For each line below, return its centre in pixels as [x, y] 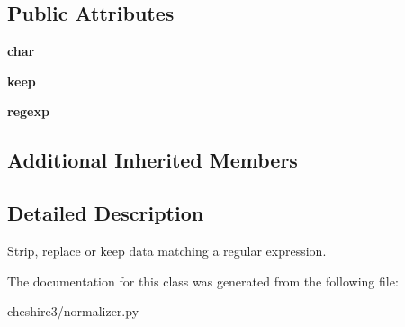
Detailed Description [106, 213]
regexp [28, 111]
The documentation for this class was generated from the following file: [203, 281]
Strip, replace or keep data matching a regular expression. [167, 250]
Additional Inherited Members [153, 160]
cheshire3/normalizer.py [73, 311]
